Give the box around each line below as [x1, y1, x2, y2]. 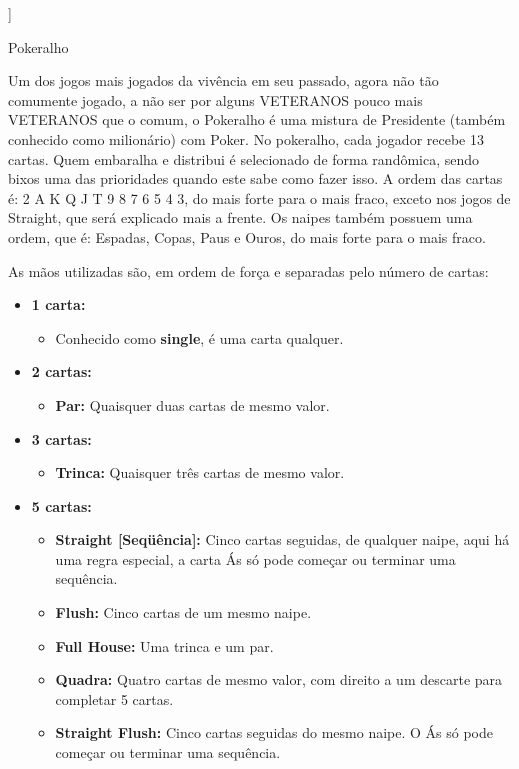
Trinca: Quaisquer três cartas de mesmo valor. [55, 462, 345, 483]
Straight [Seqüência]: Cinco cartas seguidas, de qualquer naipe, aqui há [55, 529, 510, 550]
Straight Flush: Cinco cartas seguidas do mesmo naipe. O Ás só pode [55, 722, 494, 743]
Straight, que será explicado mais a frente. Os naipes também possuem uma [8, 207, 473, 228]
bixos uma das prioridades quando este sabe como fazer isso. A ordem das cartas [8, 168, 503, 189]
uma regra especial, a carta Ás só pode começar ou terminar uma [55, 548, 456, 569]
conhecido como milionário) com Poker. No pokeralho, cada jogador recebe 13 [8, 128, 484, 149]
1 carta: [31, 294, 86, 315]
